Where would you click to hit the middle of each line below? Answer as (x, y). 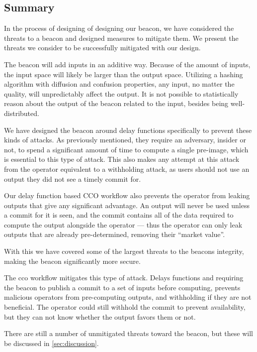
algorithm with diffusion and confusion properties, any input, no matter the (119, 84)
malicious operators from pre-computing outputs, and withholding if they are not (128, 297)
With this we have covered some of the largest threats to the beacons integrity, (124, 251)
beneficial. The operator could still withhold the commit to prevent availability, (125, 307)
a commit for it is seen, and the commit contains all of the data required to (119, 215)
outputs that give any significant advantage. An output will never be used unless (127, 205)
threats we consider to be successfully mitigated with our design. (102, 48)
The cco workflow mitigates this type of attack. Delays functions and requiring (124, 278)
